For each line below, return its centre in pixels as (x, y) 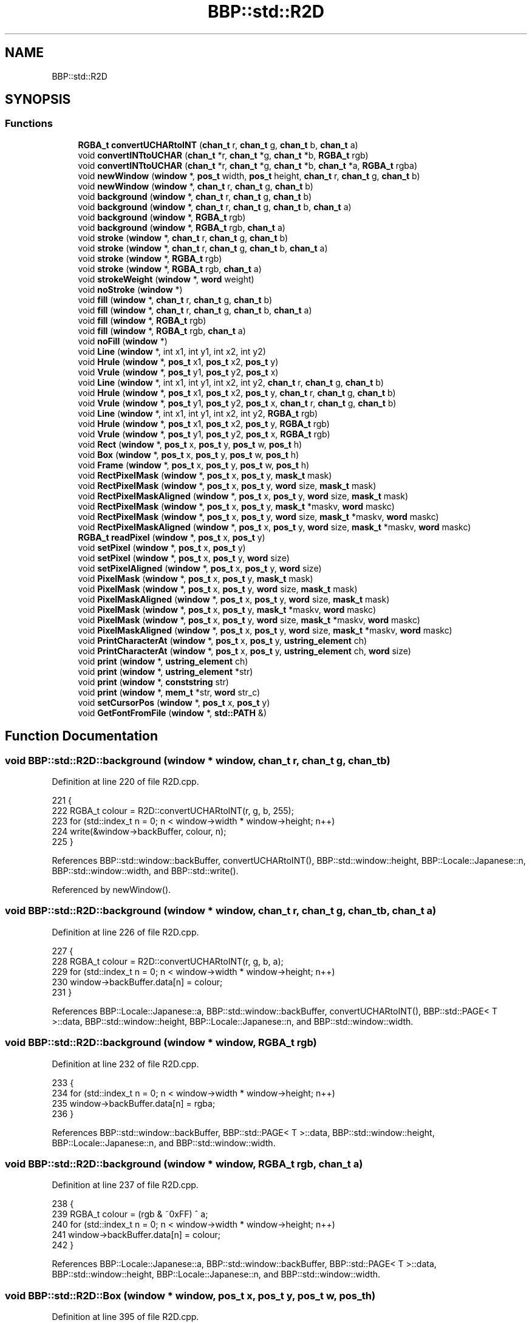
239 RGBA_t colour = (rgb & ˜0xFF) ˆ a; (130, 1214)
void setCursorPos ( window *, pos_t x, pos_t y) (174, 702)
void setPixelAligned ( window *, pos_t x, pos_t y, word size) (200, 568)
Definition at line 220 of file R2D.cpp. (125, 782)
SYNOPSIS (38, 100)
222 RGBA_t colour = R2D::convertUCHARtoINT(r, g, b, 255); (173, 811)
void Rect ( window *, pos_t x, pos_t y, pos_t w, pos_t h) (190, 444)
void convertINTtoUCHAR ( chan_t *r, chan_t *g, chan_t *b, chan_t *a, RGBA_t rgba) (248, 165)
